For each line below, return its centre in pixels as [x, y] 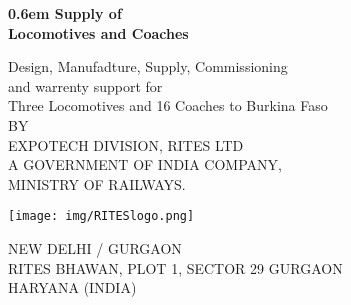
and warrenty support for [85, 85]
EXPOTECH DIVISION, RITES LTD [126, 144]
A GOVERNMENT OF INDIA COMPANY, [145, 164]
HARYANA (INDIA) [72, 287]
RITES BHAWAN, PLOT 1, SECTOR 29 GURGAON [175, 267]
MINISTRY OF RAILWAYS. [97, 183]
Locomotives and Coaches [98, 32]
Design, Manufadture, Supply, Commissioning [148, 66]
